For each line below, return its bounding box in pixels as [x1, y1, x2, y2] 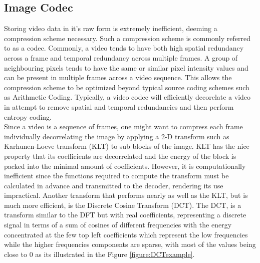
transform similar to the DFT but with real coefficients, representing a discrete [4, 209, 246, 220]
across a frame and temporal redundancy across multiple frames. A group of [4, 52, 238, 63]
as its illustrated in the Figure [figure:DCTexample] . [35, 248, 195, 259]
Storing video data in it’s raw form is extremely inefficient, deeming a [4, 23, 217, 34]
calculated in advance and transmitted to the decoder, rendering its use [4, 180, 223, 190]
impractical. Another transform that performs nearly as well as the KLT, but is [4, 190, 248, 200]
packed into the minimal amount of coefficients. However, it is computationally [4, 160, 246, 171]
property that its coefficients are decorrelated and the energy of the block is [4, 150, 236, 161]
